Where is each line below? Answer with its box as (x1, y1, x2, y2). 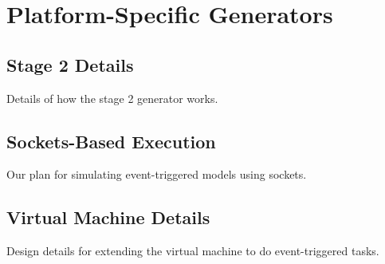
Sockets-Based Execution (6, 128, 216, 153)
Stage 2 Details (6, 52, 134, 77)
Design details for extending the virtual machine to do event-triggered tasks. (6, 242, 379, 259)
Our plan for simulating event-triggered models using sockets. (6, 166, 307, 183)
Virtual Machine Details (6, 205, 210, 230)
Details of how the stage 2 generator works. (6, 89, 218, 106)
